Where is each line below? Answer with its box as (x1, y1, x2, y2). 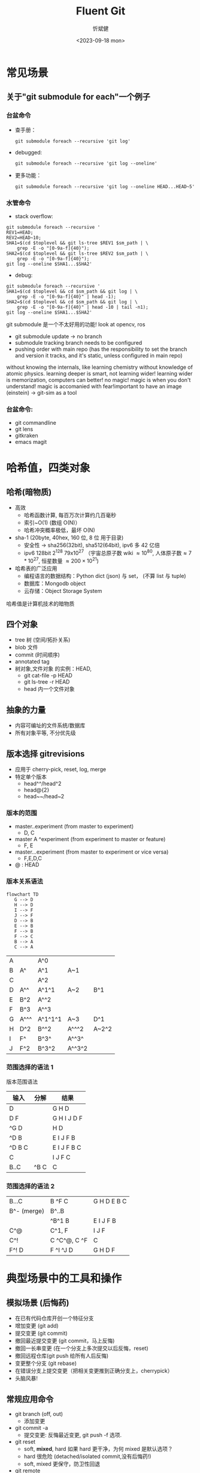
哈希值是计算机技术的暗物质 (6, 600, 75, 607)
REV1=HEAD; (6, 229, 34, 235)
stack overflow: (14, 212, 53, 220)
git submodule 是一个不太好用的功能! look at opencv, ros (6, 320, 146, 328)
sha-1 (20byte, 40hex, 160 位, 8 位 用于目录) (14, 534, 124, 541)
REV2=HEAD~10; (6, 234, 42, 241)
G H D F (93, 1246, 116, 1254)
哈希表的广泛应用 (14, 565, 57, 572)
